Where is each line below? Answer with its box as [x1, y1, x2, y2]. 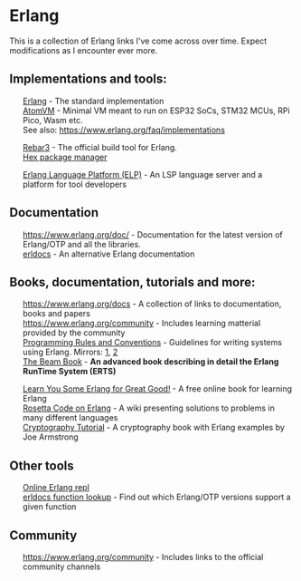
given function [22, 501, 77, 512]
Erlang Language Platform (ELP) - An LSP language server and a [22, 169, 263, 179]
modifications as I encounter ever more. [9, 44, 158, 55]
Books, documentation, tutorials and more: [9, 274, 256, 290]
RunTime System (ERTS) [22, 366, 117, 377]
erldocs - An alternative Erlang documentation [22, 248, 195, 259]
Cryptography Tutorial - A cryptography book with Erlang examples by [22, 422, 285, 433]
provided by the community [22, 327, 126, 338]
